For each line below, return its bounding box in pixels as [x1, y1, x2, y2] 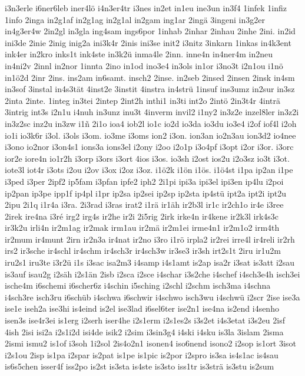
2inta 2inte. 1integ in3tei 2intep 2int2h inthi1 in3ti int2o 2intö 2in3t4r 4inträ [5, 94, 280, 106]
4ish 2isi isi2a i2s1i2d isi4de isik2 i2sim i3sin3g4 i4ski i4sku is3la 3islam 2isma [5, 325, 284, 338]
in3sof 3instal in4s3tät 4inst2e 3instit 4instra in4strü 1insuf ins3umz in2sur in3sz [5, 83, 295, 95]
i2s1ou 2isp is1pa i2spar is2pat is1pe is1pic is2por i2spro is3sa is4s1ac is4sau [5, 348, 279, 361]
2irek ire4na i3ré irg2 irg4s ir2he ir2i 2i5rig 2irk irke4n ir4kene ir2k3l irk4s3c [5, 210, 279, 222]
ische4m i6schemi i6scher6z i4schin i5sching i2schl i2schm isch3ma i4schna [5, 279, 271, 292]
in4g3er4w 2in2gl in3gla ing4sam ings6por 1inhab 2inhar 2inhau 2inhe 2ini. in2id [5, 25, 296, 37]
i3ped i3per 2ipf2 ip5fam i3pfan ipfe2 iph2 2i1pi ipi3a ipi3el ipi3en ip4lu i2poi [5, 175, 284, 187]
